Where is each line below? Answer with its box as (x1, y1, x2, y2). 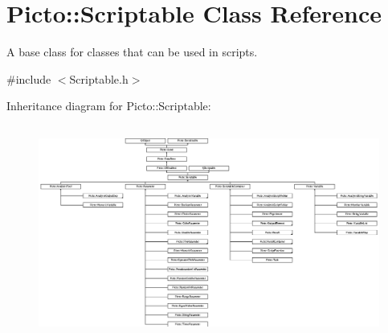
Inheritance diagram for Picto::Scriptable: (6, 97, 211, 114)
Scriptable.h (69, 70, 129, 87)
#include (6, 70, 51, 87)
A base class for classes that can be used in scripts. (6, 43, 258, 60)
